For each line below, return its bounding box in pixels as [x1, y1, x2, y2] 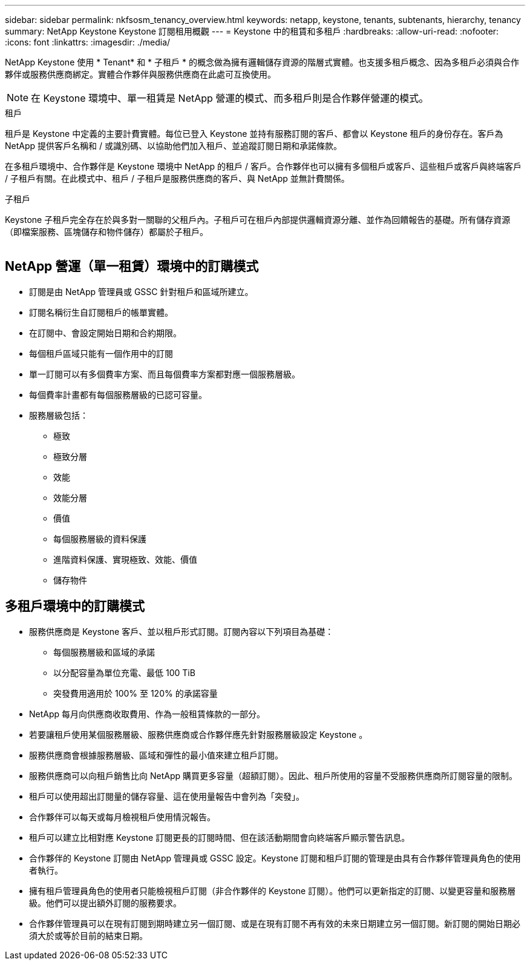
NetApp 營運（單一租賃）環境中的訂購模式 [5, 259, 259, 274]
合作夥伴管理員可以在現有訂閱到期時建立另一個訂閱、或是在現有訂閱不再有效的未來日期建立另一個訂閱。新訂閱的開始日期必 [29, 918, 520, 929]
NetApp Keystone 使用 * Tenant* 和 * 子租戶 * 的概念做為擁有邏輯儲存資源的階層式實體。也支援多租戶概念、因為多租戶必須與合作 [5, 57, 519, 67]
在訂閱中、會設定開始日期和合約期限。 [29, 327, 182, 338]
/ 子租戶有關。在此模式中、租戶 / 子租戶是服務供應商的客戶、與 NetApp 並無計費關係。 [5, 173, 350, 184]
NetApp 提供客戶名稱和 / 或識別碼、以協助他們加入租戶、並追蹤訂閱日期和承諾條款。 [5, 141, 342, 151]
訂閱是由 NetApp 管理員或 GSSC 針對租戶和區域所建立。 [29, 286, 254, 297]
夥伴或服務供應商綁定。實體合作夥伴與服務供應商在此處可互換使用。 [5, 69, 276, 79]
